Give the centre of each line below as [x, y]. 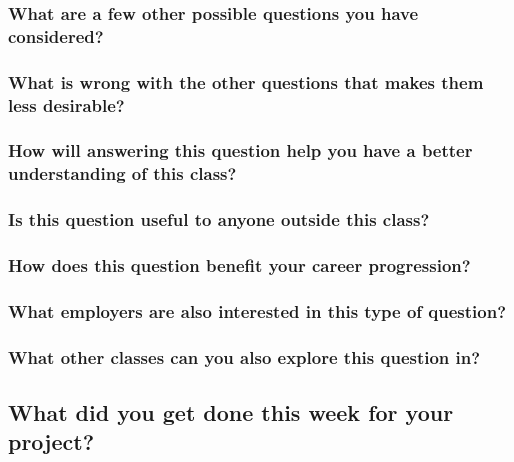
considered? [56, 35]
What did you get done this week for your [231, 412]
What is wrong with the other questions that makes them [246, 81]
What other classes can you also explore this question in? [244, 356]
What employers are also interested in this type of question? [257, 310]
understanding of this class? [122, 173]
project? [51, 441]
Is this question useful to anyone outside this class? [219, 219]
